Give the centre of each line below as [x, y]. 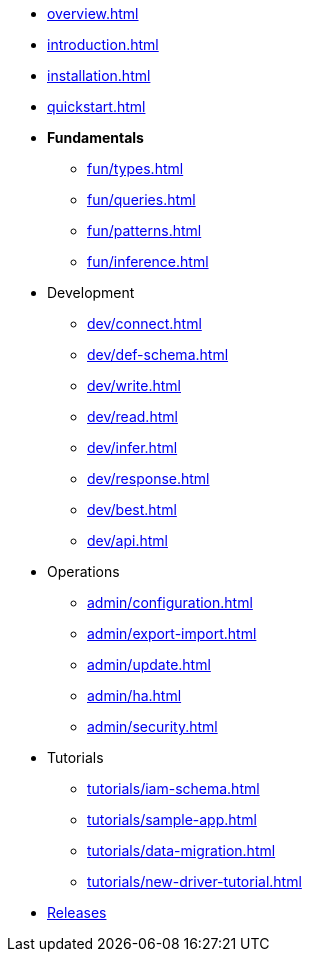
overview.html [93, 13]
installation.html [99, 75]
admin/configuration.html [170, 602]
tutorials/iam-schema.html [173, 788]
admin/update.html [149, 664]
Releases [77, 912]
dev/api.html [127, 540]
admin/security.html [152, 726]
